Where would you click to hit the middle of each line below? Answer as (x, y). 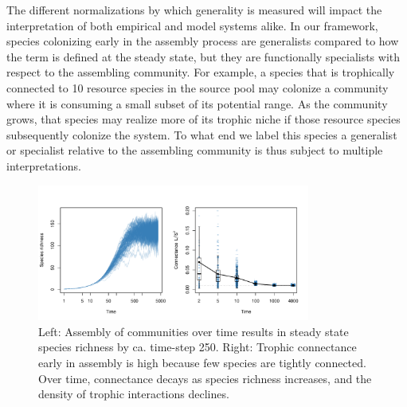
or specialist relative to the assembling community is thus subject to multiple (195, 150)
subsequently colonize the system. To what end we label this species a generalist (202, 134)
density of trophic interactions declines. (134, 394)
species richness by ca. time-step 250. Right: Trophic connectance (198, 347)
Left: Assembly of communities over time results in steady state (194, 331)
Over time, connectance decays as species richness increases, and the (205, 378)
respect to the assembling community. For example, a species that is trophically (201, 72)
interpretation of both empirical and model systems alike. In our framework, (192, 25)
